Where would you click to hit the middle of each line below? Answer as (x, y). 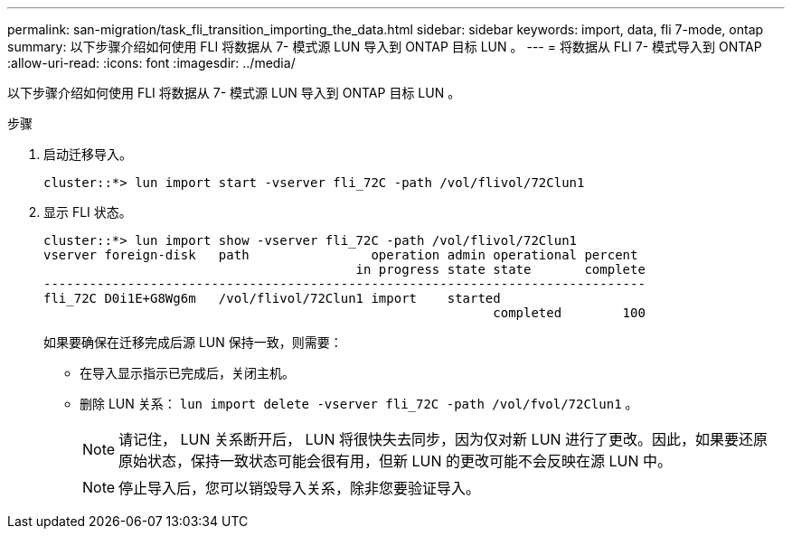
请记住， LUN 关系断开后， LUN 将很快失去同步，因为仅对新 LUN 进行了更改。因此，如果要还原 (443, 439)
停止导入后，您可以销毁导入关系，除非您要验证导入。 (300, 488)
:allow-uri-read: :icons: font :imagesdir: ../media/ (151, 63)
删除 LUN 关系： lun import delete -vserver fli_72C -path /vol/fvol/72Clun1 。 (359, 404)
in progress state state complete (500, 269)
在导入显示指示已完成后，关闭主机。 (187, 373)
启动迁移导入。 (88, 154)
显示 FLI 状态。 (88, 212)
